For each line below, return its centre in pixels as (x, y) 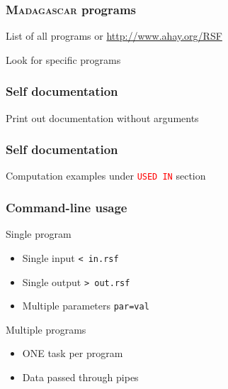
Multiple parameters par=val (86, 306)
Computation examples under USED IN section (106, 176)
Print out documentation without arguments (102, 117)
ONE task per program (73, 353)
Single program (39, 234)
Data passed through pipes (80, 377)
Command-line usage (67, 208)
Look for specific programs (63, 59)
